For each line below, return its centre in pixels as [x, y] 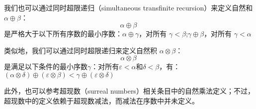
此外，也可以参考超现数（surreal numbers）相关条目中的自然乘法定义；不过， [129, 90]
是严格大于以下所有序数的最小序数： [63, 34]
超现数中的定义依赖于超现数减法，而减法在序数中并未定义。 [101, 100]
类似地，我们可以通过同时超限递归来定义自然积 [81, 50]
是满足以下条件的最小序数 [46, 66]
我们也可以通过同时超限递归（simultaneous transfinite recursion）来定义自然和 [128, 7]
